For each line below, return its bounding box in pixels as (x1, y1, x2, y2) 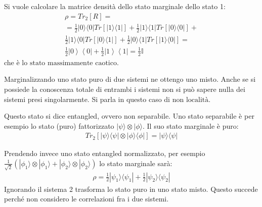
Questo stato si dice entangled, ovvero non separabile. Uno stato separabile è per (4, 111, 254, 121)
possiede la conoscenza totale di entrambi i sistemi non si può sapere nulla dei (4, 83, 245, 94)
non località (172, 96, 209, 103)
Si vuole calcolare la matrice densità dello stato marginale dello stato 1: (4, 1, 226, 11)
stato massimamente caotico (29, 59, 117, 67)
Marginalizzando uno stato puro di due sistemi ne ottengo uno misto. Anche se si (4, 74, 256, 84)
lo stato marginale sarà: (99, 158, 172, 168)
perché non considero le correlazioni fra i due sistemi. (4, 193, 169, 204)
